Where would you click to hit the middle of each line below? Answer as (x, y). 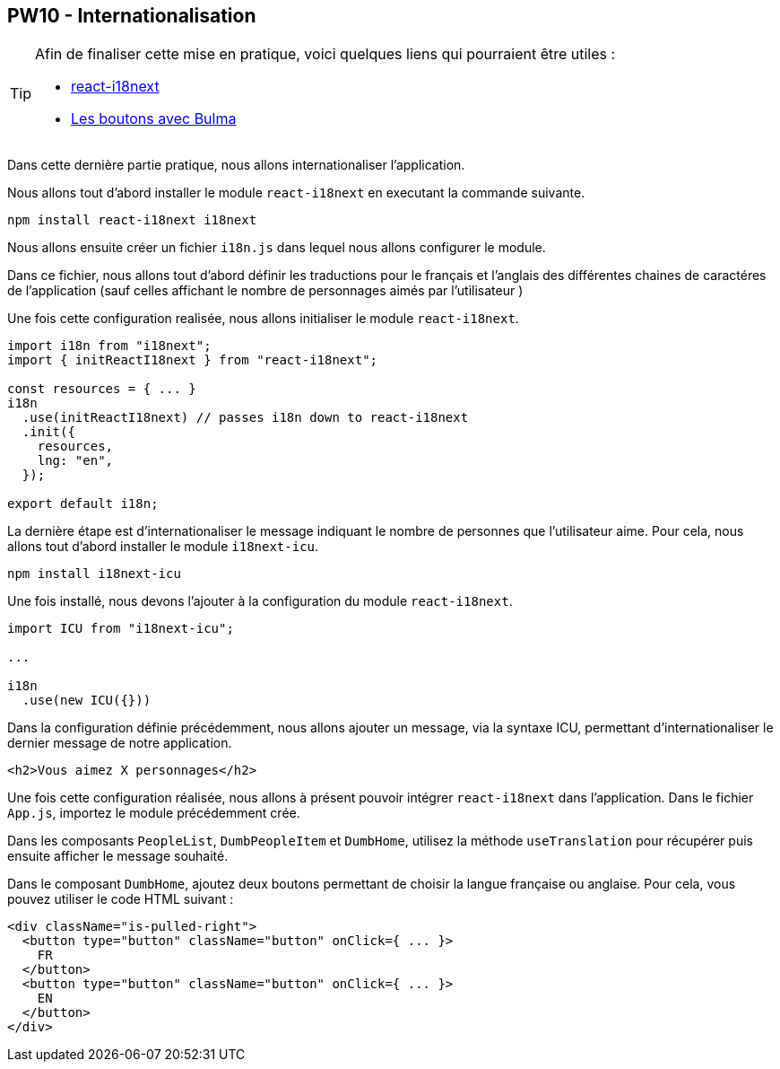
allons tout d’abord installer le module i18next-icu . (163, 547)
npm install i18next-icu (94, 574)
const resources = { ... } (102, 389)
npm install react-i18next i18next (132, 220)
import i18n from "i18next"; (109, 346)
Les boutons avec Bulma (154, 119)
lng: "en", (75, 461)
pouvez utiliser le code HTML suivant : (121, 899)
